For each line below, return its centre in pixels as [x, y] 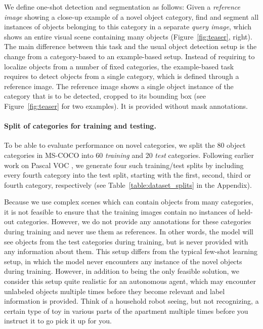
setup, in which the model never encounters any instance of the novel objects [123, 261]
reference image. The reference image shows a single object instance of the [119, 86]
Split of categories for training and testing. [80, 126]
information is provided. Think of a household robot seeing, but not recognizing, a [131, 301]
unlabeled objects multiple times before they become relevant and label [115, 291]
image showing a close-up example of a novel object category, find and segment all [131, 16]
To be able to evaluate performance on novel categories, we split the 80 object [125, 145]
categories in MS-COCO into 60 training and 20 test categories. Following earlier [129, 155]
